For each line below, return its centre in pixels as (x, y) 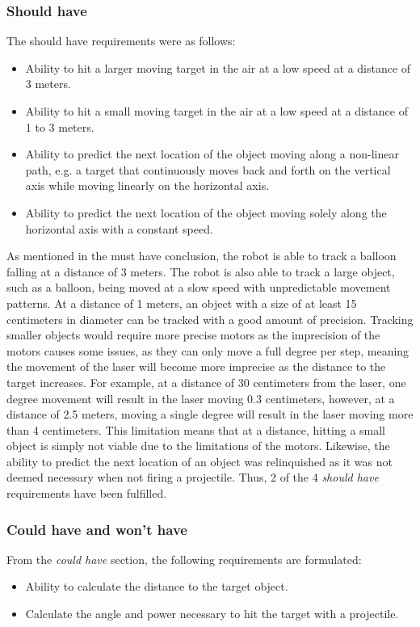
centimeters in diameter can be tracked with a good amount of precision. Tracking (210, 319)
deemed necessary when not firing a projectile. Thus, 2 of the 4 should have (193, 477)
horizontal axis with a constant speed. (119, 228)
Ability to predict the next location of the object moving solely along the (206, 212)
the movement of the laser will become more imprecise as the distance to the (196, 366)
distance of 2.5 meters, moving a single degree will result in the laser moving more (210, 414)
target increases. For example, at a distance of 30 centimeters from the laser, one (206, 382)
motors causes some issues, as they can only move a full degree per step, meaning (208, 350)
